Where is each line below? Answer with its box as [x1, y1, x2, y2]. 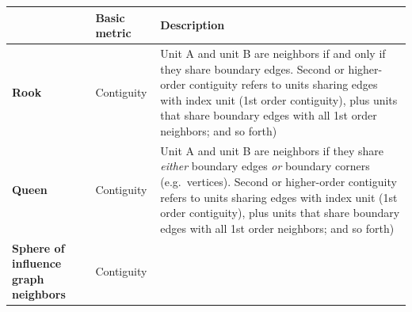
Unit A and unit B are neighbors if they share [160, 142, 383, 158]
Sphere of [12, 239, 65, 256]
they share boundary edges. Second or [160, 60, 345, 77]
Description [160, 17, 225, 33]
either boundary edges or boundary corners [160, 158, 370, 174]
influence [12, 255, 62, 272]
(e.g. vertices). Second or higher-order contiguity [160, 173, 397, 189]
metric [95, 25, 132, 41]
